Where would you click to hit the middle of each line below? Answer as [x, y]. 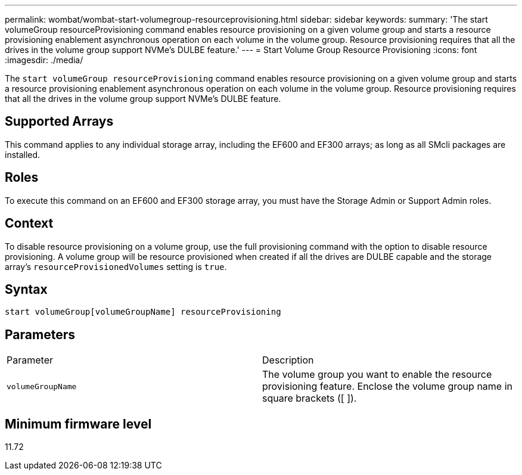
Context [29, 223]
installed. [23, 154]
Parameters [40, 334]
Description [288, 360]
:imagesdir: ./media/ [44, 60]
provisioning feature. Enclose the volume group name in [387, 386]
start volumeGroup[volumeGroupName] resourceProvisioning [143, 312]
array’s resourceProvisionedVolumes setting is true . [116, 266]
